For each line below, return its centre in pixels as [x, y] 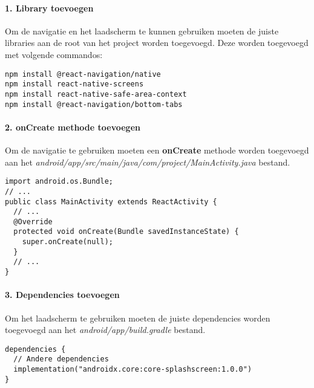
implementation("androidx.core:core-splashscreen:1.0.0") [133, 370]
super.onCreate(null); [67, 242]
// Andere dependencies [61, 359]
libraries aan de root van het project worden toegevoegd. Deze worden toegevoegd [157, 43]
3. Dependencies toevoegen [62, 295]
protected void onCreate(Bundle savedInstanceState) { [126, 232]
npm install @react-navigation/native [83, 74]
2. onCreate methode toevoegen [73, 127]
